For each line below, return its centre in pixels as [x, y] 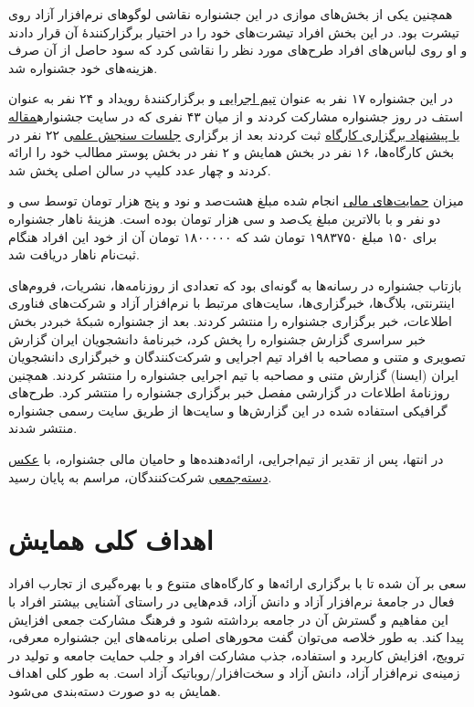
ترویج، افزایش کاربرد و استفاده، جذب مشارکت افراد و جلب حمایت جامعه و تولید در [237, 654]
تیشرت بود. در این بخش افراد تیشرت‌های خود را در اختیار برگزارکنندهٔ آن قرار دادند [234, 32]
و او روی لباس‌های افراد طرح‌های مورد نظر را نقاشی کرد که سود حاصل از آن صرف [238, 50]
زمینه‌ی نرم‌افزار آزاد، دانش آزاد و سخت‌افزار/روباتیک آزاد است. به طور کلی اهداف [234, 673]
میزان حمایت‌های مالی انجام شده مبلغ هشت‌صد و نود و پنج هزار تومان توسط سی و [236, 200]
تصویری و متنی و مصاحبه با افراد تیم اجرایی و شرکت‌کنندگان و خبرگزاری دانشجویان [237, 357]
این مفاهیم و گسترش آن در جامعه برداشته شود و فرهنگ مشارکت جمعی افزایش [228, 619]
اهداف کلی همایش [111, 539]
